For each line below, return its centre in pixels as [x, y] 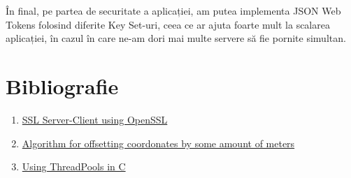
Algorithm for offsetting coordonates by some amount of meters [158, 143]
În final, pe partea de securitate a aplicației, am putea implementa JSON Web [173, 10]
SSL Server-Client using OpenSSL [95, 119]
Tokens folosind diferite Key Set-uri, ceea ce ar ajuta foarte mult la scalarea [168, 24]
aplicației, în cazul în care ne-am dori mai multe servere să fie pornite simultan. [176, 38]
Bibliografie [62, 86]
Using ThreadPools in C [74, 166]
